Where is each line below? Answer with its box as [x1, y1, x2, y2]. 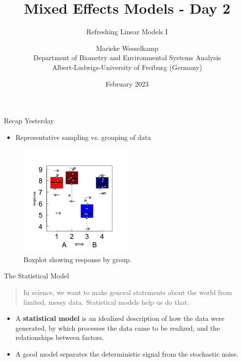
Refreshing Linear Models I [86, 26, 168, 37]
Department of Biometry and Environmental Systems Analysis [33, 52, 221, 63]
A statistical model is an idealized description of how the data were [15, 313, 224, 323]
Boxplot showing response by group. [23, 254, 132, 264]
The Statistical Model [4, 271, 69, 281]
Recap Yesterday [4, 115, 54, 126]
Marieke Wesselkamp [96, 43, 158, 53]
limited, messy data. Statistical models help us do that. [23, 296, 189, 307]
